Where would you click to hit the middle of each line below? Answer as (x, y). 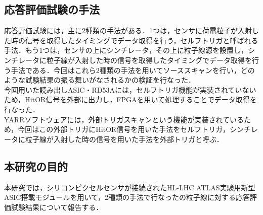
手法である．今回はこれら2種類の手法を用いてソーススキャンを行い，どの (133, 70)
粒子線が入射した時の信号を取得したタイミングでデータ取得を (149, 60)
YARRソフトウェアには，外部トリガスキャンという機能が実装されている (124, 119)
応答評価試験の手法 (52, 9)
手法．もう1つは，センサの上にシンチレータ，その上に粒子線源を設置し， (126, 50)
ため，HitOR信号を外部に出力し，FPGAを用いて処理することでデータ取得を (130, 99)
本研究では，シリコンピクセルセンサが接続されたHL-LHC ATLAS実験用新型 (130, 187)
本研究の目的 (36, 166)
